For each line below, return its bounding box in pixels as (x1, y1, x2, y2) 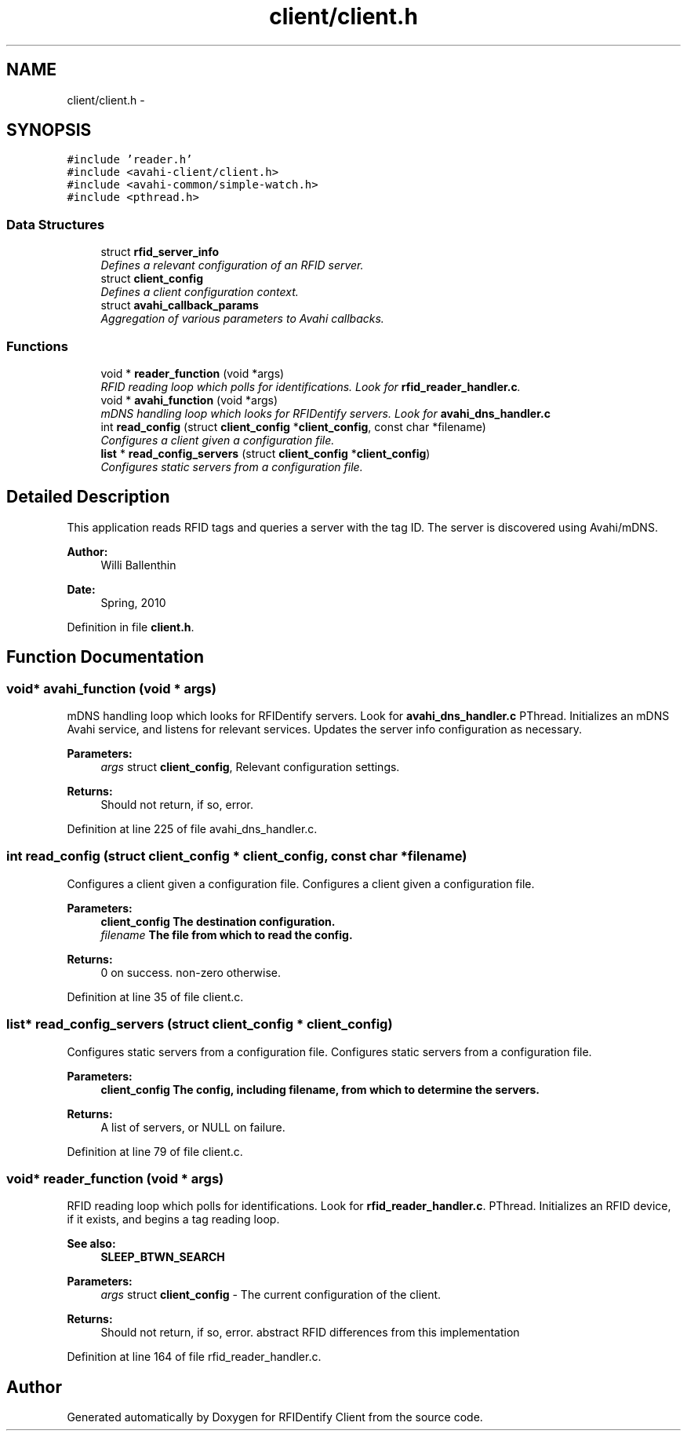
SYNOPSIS (6, 120, 92, 141)
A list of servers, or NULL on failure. (100, 1120, 285, 1134)
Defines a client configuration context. (100, 285, 299, 299)
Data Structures (6, 216, 105, 232)
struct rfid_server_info (100, 245, 220, 259)
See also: (67, 1237, 116, 1251)
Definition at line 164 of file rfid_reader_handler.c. (67, 1350, 322, 1364)
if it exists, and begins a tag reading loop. (67, 1212, 280, 1227)
